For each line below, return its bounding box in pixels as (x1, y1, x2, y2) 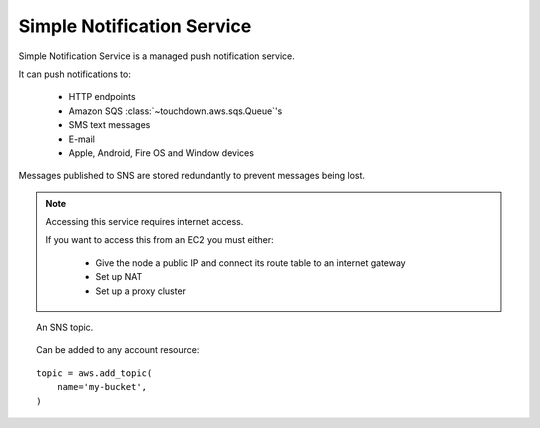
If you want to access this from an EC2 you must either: (45, 234, 274, 246)
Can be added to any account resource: (36, 344, 200, 356)
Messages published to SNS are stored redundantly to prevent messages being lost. (18, 170, 365, 182)
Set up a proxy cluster (95, 285, 187, 297)
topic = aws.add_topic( (36, 367, 153, 379)
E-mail (68, 133, 95, 145)
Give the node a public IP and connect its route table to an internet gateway (95, 256, 406, 269)
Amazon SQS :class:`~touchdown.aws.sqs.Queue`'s (68, 105, 283, 117)
